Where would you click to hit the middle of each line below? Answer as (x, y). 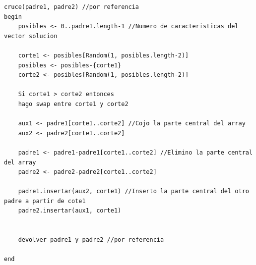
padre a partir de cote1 (45, 201)
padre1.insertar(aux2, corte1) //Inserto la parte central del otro (133, 191)
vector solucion (31, 36)
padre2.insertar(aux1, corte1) (70, 211)
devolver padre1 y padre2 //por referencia (91, 240)
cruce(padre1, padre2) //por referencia (72, 7)
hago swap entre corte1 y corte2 (73, 104)
